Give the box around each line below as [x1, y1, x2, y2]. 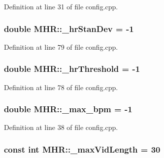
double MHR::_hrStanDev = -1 [4, 22, 134, 34]
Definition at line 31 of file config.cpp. [4, 1, 118, 11]
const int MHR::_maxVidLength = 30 [4, 143, 161, 155]
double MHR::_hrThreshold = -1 [4, 63, 140, 75]
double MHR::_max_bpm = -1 [4, 103, 132, 115]
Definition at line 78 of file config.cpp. [4, 82, 118, 92]
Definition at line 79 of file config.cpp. [4, 41, 118, 52]
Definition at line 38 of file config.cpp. [4, 122, 118, 132]
